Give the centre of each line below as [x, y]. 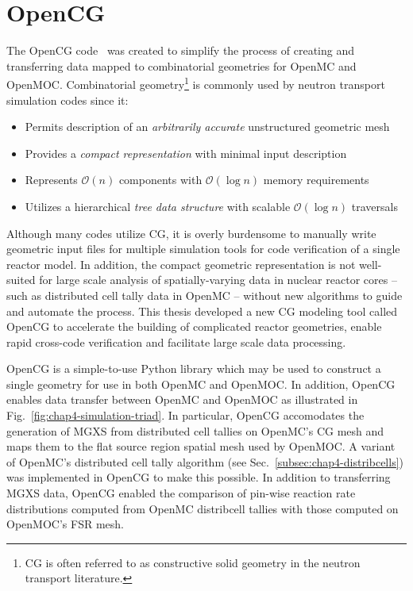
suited [21, 280]
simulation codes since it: [68, 100]
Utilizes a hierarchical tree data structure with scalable [158, 206]
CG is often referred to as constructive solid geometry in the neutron [193, 562]
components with [160, 180]
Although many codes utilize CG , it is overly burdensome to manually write [191, 233]
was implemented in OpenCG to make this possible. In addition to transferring [199, 477]
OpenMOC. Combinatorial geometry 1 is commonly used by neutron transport [196, 83]
